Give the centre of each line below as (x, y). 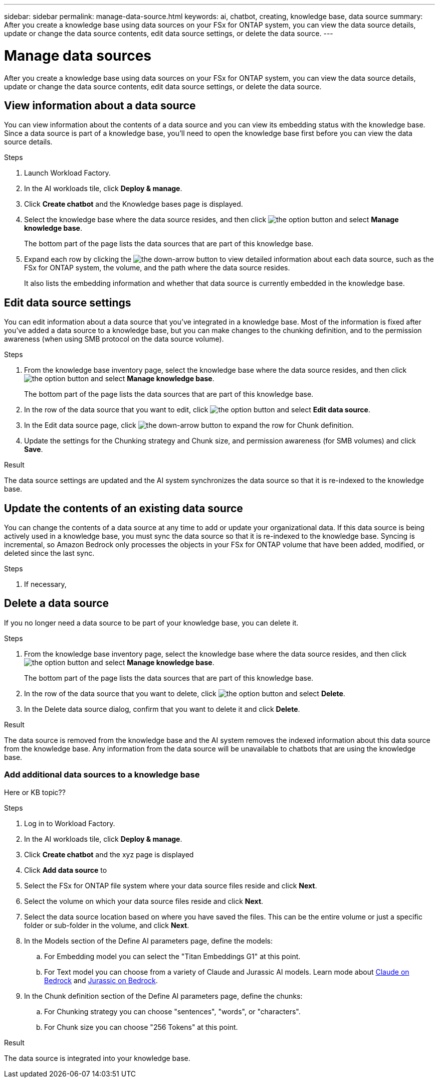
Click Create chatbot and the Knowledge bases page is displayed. (134, 204)
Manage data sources (78, 55)
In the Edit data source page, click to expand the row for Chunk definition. (189, 425)
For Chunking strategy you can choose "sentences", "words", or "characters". (172, 1011)
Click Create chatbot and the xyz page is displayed (109, 854)
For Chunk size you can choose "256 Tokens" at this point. (141, 1027)
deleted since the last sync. (49, 553)
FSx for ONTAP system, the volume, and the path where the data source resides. (157, 268)
